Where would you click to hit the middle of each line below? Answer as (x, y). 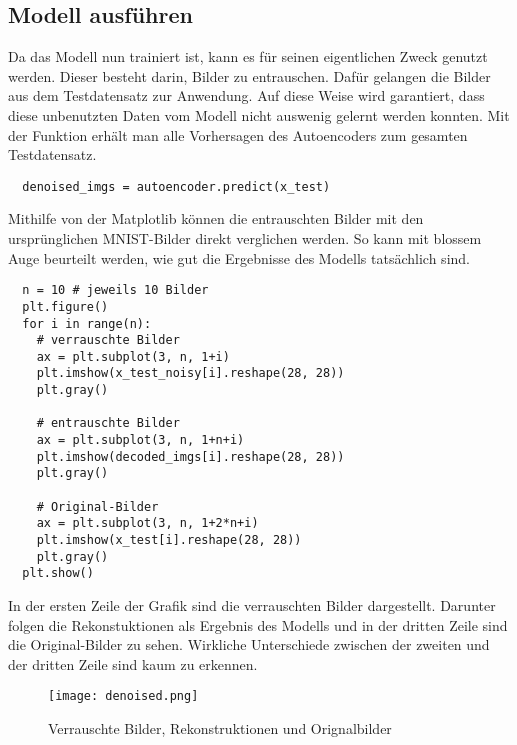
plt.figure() (65, 306)
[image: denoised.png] (123, 696)
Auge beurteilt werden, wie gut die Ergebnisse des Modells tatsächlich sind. (239, 257)
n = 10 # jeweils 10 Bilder (115, 290)
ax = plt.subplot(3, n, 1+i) (133, 356)
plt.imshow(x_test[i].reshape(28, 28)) (169, 540)
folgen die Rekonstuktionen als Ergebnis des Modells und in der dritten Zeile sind (258, 624)
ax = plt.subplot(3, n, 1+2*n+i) (147, 523)
